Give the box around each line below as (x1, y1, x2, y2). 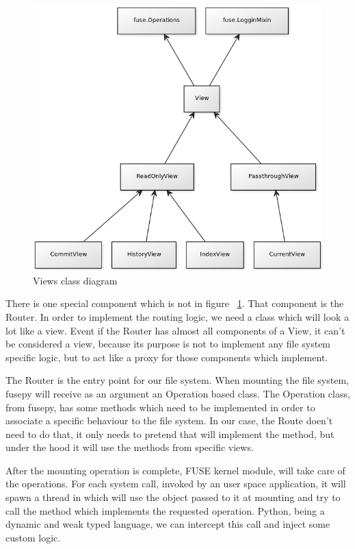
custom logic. (5, 530, 61, 544)
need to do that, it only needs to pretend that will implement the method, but (5, 426, 334, 441)
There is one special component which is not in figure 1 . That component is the (5, 296, 344, 310)
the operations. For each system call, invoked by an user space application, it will (5, 476, 346, 491)
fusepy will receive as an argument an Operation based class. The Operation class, (5, 386, 350, 400)
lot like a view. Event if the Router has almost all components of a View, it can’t (5, 323, 345, 337)
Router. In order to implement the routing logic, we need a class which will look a (5, 309, 350, 324)
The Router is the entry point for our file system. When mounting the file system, (5, 373, 349, 387)
